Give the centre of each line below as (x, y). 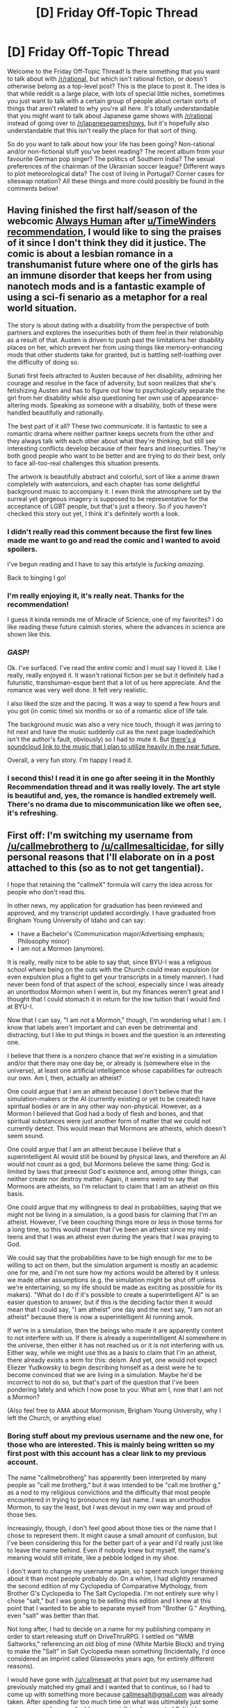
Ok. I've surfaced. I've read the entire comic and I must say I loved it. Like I (114, 667)
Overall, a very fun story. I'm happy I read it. (70, 760)
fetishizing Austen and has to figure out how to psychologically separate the (116, 390)
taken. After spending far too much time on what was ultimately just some (113, 1702)
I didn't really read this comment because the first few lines (110, 531)
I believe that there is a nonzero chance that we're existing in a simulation (112, 1056)
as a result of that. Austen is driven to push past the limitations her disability (116, 340)
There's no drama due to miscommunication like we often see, (114, 804)
